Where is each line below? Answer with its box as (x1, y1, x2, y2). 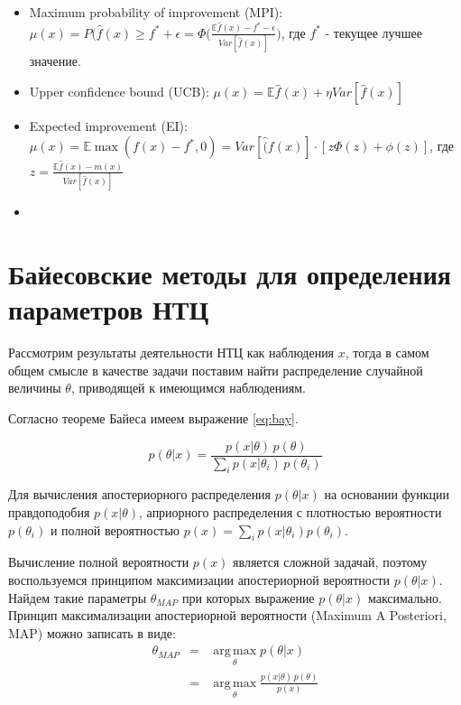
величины (8, 378, 61, 397)
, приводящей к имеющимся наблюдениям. (70, 378, 306, 397)
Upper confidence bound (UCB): (29, 82, 209, 101)
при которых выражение (181, 588, 315, 607)
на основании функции (324, 485, 450, 504)
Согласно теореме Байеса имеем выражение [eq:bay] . (8, 408, 299, 427)
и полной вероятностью (50, 520, 180, 539)
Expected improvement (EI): (29, 116, 188, 135)
